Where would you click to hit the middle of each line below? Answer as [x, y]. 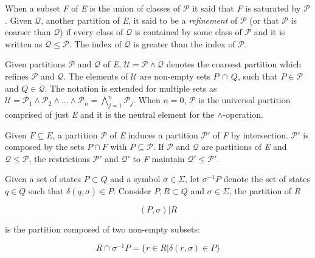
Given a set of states [43, 179]
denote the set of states [267, 179]
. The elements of [96, 76]
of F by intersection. [251, 134]
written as [24, 43]
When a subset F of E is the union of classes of [93, 8]
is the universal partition [244, 100]
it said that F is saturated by [247, 8]
